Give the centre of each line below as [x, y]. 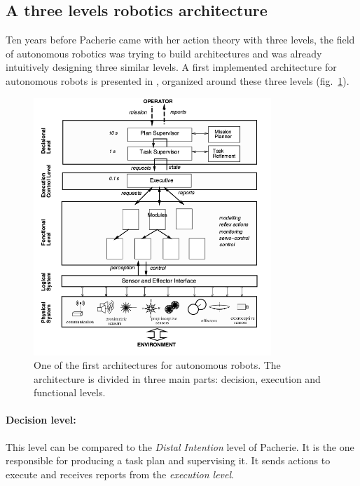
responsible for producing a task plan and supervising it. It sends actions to [168, 460]
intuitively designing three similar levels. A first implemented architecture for [171, 67]
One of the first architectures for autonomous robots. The [157, 365]
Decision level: [41, 420]
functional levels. [70, 392]
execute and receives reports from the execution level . [120, 474]
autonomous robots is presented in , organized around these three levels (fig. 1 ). [178, 80]
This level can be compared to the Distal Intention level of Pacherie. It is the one [180, 446]
